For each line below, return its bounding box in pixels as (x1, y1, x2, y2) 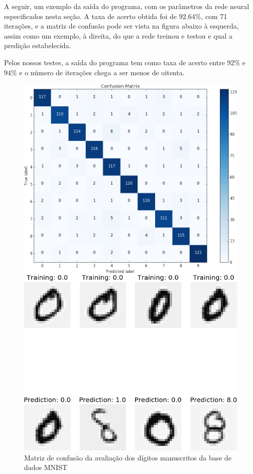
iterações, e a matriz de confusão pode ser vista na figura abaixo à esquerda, (4, 21, 239, 31)
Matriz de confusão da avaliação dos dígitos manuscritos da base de (24, 452, 232, 462)
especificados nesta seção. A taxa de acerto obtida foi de (4, 11, 177, 21)
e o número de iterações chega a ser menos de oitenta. (19, 67, 185, 77)
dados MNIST (24, 462, 68, 472)
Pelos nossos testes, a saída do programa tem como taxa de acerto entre (4, 57, 225, 67)
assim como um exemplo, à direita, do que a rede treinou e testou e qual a (4, 30, 232, 41)
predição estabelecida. (4, 40, 71, 51)
